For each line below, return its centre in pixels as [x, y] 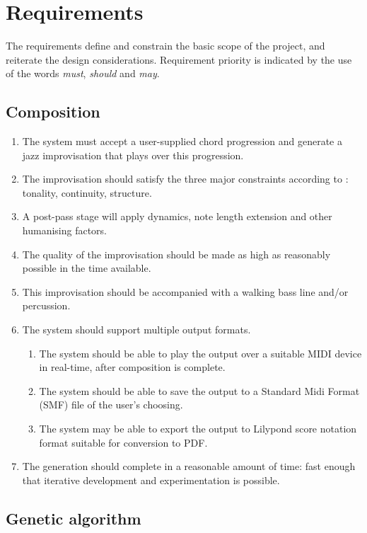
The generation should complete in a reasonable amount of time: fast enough [189, 466]
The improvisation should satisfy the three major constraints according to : [185, 179]
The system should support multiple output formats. [136, 329]
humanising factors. [65, 230]
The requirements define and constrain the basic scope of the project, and [165, 46]
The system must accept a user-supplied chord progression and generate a [182, 141]
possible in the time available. [87, 268]
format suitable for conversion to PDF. [123, 442]
